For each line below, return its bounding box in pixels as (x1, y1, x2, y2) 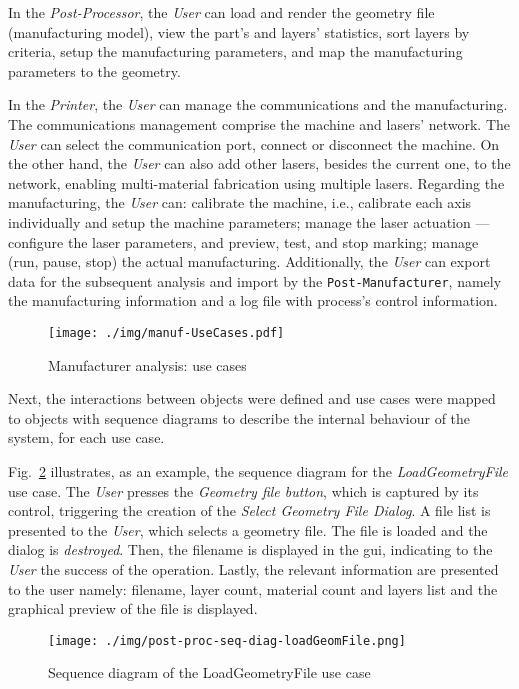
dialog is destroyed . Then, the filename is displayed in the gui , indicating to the (8, 539, 493, 560)
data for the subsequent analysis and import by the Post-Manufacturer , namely (8, 270, 502, 291)
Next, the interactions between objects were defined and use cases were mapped (8, 388, 496, 409)
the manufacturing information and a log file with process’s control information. (8, 290, 498, 311)
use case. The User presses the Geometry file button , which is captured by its (8, 480, 479, 501)
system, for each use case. (8, 427, 165, 448)
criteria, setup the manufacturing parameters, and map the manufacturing (8, 41, 463, 62)
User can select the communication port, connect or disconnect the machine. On (8, 133, 500, 154)
